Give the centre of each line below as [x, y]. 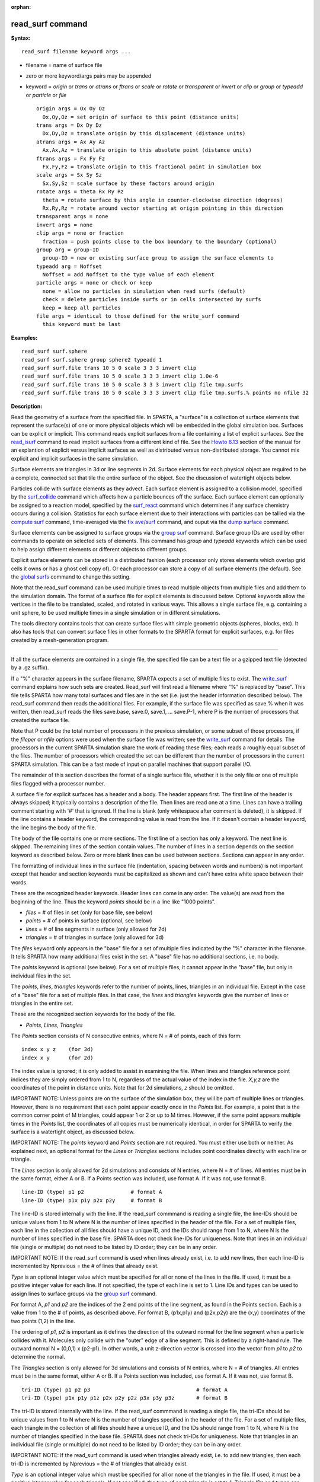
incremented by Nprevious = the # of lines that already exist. [85, 1266]
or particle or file [46, 95]
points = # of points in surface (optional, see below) [89, 921]
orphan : [21, 7]
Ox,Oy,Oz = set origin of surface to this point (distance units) [141, 117]
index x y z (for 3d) [57, 1050]
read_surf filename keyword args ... [76, 52]
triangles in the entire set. [42, 1003]
